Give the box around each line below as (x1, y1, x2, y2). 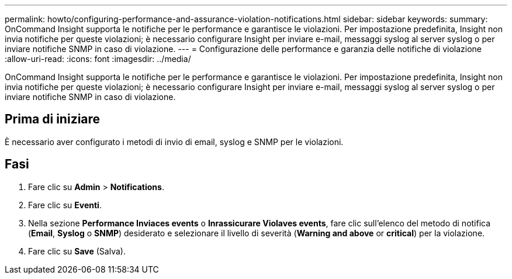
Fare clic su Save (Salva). (28, 246, 126, 256)
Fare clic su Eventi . (28, 199, 102, 210)
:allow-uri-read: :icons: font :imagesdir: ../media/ (5, 54, 191, 64)
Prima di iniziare (5, 112, 101, 127)
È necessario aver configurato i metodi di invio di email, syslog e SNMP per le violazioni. (5, 136, 344, 147)
